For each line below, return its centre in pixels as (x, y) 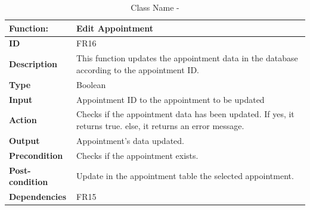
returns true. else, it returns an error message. (160, 126)
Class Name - (155, 7)
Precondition (36, 155)
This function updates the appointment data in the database (187, 58)
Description (33, 64)
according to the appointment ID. (138, 69)
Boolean (91, 84)
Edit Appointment (115, 28)
